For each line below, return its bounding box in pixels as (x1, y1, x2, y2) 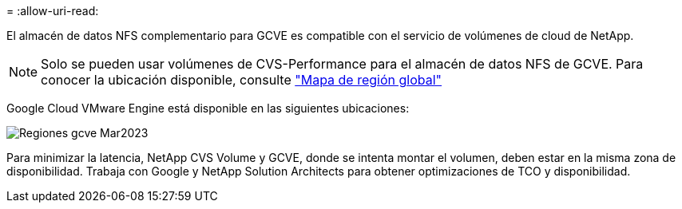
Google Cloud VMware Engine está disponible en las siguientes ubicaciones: (6, 101, 410, 115)
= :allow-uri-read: (6, 4, 99, 18)
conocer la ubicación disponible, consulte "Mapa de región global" (41, 72, 442, 88)
